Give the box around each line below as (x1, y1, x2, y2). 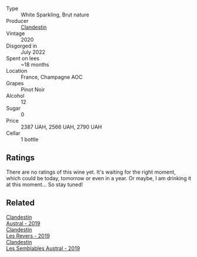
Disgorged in (6, 42, 37, 49)
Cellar (6, 130, 21, 137)
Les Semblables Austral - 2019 (6, 245, 81, 252)
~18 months (21, 61, 49, 68)
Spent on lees (6, 55, 40, 62)
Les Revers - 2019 (6, 232, 50, 239)
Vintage (6, 30, 25, 37)
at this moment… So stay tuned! (6, 181, 84, 188)
